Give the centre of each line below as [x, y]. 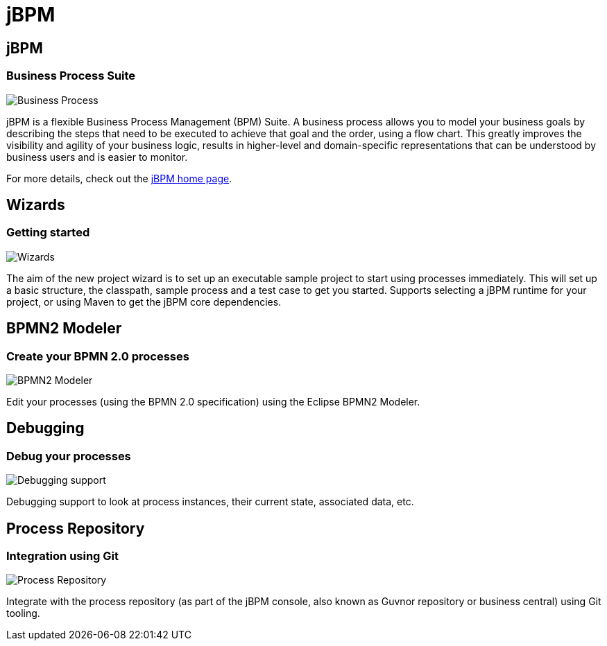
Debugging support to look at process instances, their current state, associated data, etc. [210, 502]
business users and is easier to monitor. [97, 157]
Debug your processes [69, 456]
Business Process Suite [71, 76]
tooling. [23, 613]
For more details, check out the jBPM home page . [119, 178]
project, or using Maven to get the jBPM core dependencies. [144, 302]
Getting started [48, 233]
